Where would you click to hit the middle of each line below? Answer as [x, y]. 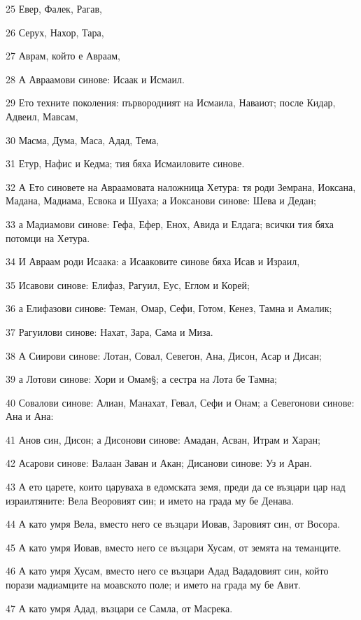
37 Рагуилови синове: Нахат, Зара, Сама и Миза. [109, 331]
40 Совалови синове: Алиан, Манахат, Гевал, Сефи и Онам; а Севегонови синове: [180, 402]
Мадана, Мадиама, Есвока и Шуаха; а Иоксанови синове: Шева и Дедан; [161, 200]
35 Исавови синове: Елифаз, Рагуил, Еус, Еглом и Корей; [128, 284]
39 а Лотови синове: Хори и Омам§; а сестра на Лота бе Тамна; [141, 379]
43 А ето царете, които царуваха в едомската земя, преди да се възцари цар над [176, 487]
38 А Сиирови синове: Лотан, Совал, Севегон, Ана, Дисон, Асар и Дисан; [164, 355]
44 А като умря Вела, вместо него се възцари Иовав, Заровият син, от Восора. [173, 524]
